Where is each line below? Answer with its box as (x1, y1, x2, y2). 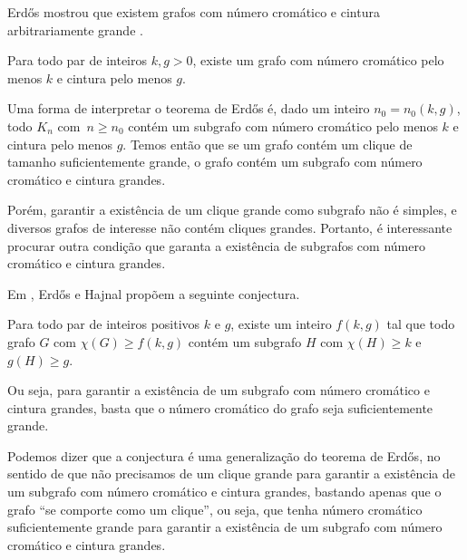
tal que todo (386, 314, 455, 333)
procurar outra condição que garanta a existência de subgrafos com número (7, 236, 425, 255)
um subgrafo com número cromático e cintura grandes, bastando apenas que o (7, 482, 442, 501)
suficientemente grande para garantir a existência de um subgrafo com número (7, 517, 443, 536)
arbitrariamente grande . (7, 20, 143, 39)
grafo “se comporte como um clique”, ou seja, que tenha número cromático (7, 499, 423, 518)
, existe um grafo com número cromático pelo (192, 51, 444, 70)
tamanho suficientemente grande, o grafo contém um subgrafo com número (7, 152, 423, 171)
